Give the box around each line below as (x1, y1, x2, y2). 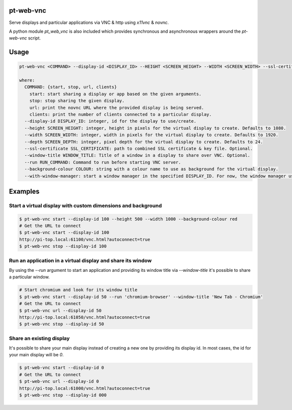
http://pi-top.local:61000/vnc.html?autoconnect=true (19, 386, 150, 391)
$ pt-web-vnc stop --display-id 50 (19, 321, 104, 327)
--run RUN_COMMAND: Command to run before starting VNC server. (24, 159, 181, 165)
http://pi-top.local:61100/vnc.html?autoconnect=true (19, 237, 150, 242)
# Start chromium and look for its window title (19, 287, 138, 293)
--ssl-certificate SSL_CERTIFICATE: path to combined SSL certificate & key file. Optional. (24, 145, 253, 151)
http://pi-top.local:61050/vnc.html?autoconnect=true (19, 314, 150, 320)
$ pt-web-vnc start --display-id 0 (19, 365, 104, 370)
